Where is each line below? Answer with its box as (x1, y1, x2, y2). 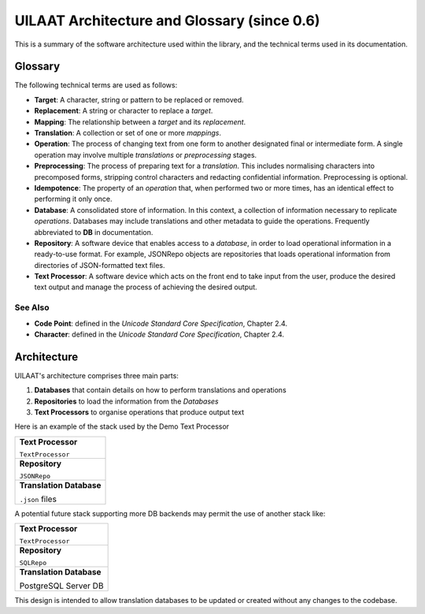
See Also (14, 302, 50, 313)
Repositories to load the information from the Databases (34, 396, 220, 406)
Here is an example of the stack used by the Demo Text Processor (14, 422, 230, 431)
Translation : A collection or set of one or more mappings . (34, 128, 222, 138)
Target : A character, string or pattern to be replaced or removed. (34, 95, 244, 104)
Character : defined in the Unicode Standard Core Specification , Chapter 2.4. (34, 329, 285, 339)
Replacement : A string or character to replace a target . (34, 106, 213, 116)
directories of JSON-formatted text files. (34, 260, 165, 270)
